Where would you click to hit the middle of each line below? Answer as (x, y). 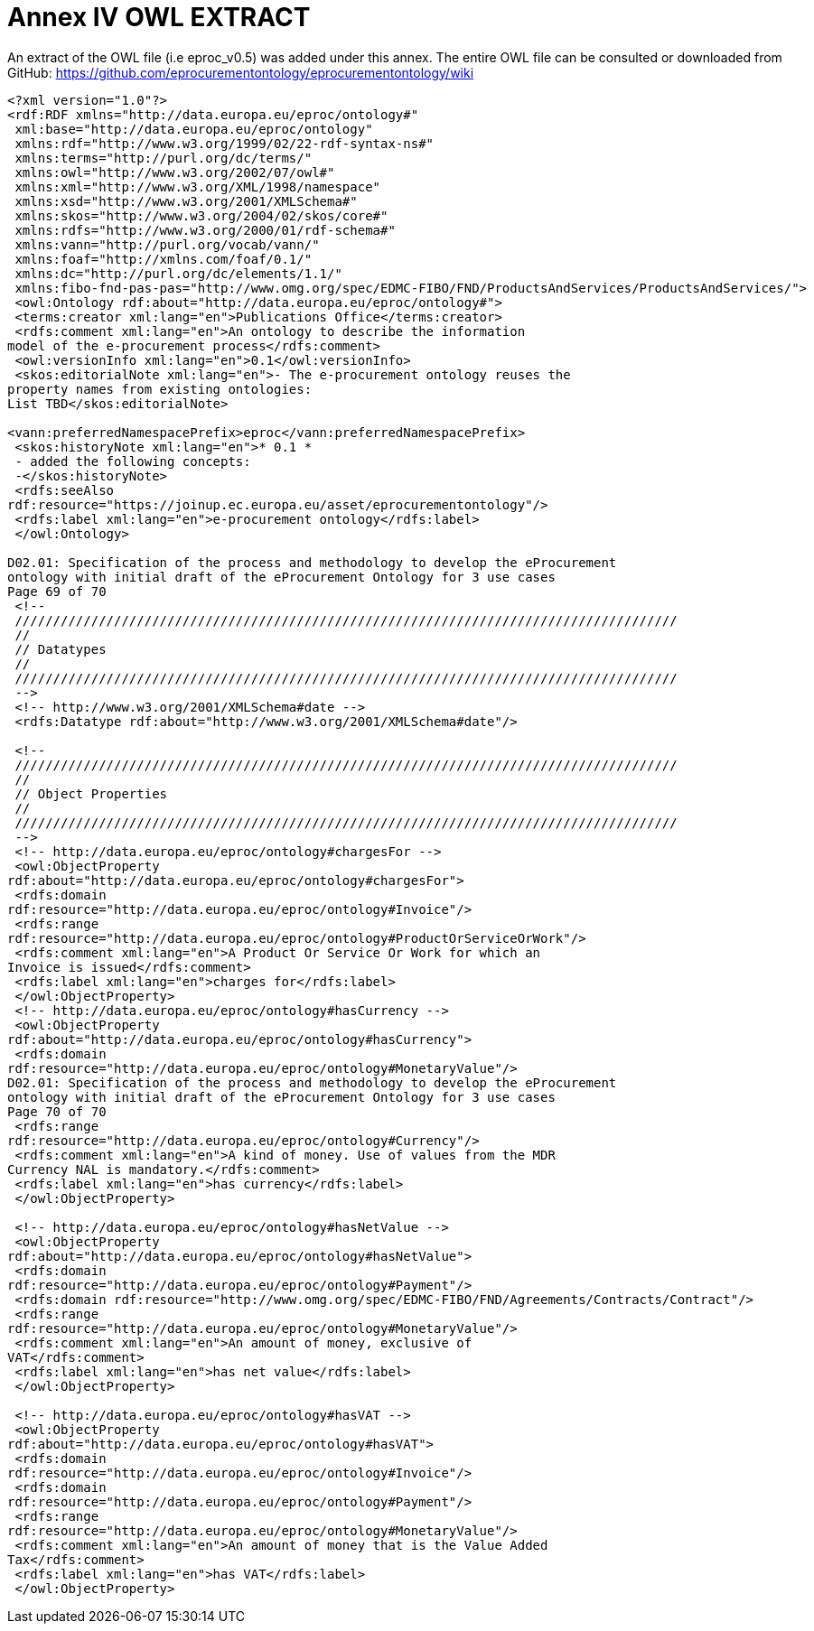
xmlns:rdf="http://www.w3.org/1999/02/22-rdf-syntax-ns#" (225, 143)
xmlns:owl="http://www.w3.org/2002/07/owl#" (175, 172)
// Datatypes (61, 649)
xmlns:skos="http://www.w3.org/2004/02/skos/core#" (201, 215)
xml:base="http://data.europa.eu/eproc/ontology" (194, 129)
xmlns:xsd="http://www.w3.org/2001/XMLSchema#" (186, 201)
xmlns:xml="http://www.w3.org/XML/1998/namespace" (198, 186)
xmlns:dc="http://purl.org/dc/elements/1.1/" (178, 273)
